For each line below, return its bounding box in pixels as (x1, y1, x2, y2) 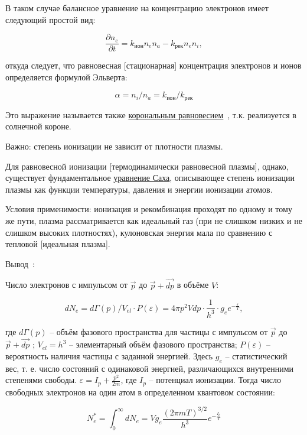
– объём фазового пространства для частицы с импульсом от (50, 325, 268, 337)
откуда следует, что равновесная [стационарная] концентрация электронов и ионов (5, 59, 302, 72)
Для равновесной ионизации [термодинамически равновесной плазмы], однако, (5, 160, 289, 172)
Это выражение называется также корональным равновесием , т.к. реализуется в (5, 108, 296, 121)
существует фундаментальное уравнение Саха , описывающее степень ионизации (5, 171, 295, 184)
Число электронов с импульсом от (5, 278, 128, 291)
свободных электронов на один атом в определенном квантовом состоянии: (5, 385, 275, 398)
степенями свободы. (5, 374, 77, 386)
